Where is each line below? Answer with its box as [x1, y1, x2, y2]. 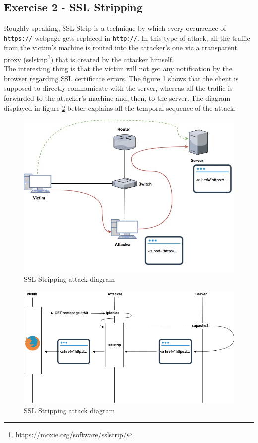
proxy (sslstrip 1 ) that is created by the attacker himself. [4, 53, 174, 64]
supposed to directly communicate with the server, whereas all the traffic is [4, 83, 233, 93]
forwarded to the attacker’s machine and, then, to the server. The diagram [4, 93, 231, 103]
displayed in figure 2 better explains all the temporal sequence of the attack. [4, 102, 236, 113]
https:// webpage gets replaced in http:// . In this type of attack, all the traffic [4, 32, 250, 43]
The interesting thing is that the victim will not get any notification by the [4, 63, 232, 74]
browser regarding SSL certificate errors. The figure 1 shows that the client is [4, 73, 239, 83]
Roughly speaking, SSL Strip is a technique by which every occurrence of [4, 23, 226, 33]
